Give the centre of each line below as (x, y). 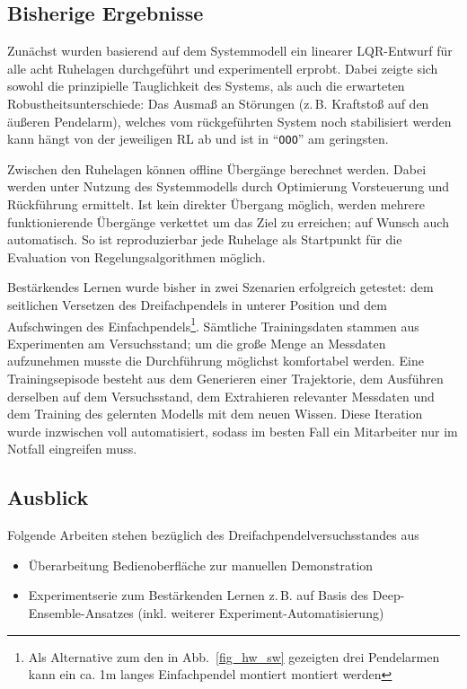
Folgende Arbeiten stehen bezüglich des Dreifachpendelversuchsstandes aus (213, 535)
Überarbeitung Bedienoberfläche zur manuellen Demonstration (201, 565)
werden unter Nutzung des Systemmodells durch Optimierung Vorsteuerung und (229, 186)
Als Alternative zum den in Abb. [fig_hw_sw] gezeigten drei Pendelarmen (234, 656)
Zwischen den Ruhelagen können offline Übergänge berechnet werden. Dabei (217, 168)
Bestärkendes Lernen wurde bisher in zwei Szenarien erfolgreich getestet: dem (220, 287)
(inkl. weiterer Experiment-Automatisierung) (261, 612)
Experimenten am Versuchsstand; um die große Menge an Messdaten (197, 343)
